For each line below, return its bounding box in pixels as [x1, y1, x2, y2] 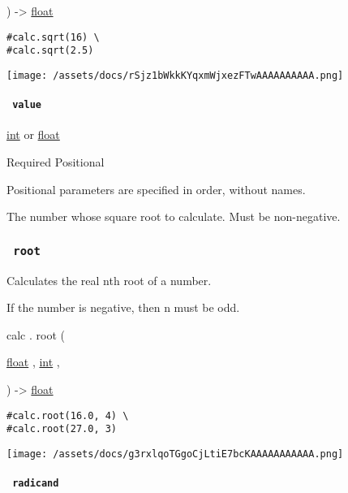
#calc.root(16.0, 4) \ [6, 409, 129, 422]
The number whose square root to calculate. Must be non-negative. [6, 208, 341, 225]
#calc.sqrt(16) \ [6, 31, 100, 43]
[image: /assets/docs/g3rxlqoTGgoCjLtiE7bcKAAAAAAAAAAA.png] [6, 448, 344, 460]
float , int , [6, 353, 60, 370]
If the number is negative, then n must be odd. [6, 299, 240, 316]
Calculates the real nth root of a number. [6, 271, 212, 288]
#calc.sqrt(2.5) [6, 45, 94, 57]
